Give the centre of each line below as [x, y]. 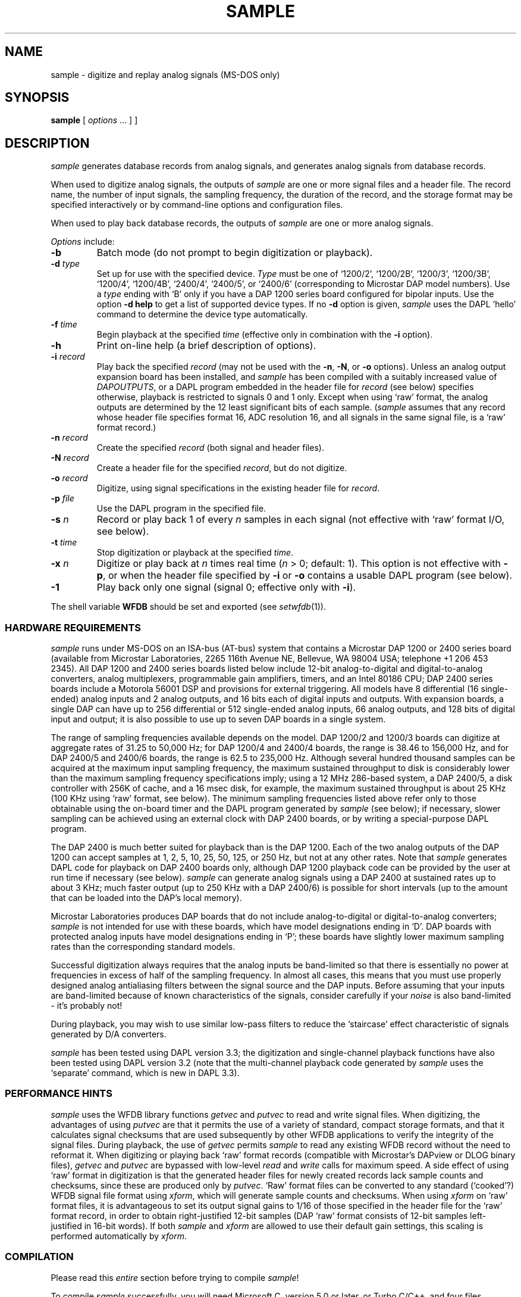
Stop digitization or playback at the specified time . [195, 553]
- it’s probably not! [87, 1006]
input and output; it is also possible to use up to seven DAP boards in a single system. [218, 719]
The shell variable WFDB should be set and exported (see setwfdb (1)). [188, 607]
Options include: [83, 242]
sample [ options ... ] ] [94, 120]
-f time [64, 325]
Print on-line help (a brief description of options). [206, 346]
